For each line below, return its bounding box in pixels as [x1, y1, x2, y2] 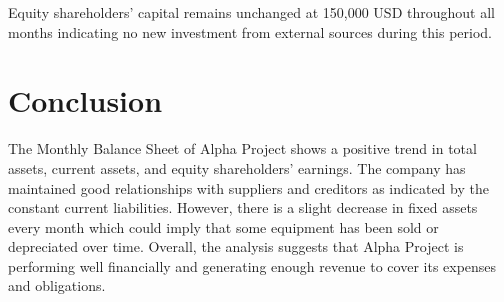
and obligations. [8, 275, 106, 296]
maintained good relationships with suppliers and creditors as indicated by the [8, 177, 489, 198]
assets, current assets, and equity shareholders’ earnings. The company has [8, 157, 466, 178]
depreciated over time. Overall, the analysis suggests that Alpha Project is [8, 236, 464, 257]
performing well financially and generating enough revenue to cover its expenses [8, 255, 497, 276]
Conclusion [8, 80, 163, 121]
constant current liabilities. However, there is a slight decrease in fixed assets [8, 197, 478, 218]
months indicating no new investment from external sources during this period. [8, 21, 492, 42]
